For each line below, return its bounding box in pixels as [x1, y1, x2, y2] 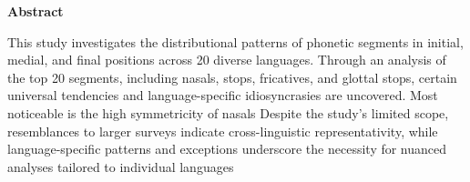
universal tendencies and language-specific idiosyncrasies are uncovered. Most [7, 86, 438, 105]
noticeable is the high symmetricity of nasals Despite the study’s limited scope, [7, 103, 449, 122]
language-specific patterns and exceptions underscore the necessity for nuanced [7, 139, 447, 158]
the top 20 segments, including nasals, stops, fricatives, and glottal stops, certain [7, 67, 457, 86]
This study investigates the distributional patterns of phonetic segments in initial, [7, 32, 464, 51]
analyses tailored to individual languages [7, 157, 234, 176]
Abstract [7, 2, 64, 20]
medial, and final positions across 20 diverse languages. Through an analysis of [7, 50, 446, 69]
